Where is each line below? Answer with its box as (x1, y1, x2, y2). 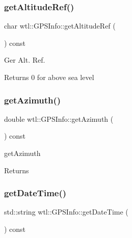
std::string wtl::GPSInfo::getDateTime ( (4, 206, 128, 217)
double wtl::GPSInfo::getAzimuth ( (4, 113, 114, 124)
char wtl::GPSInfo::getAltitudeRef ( (4, 20, 116, 31)
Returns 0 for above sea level (4, 72, 94, 82)
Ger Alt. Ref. (4, 55, 45, 65)
